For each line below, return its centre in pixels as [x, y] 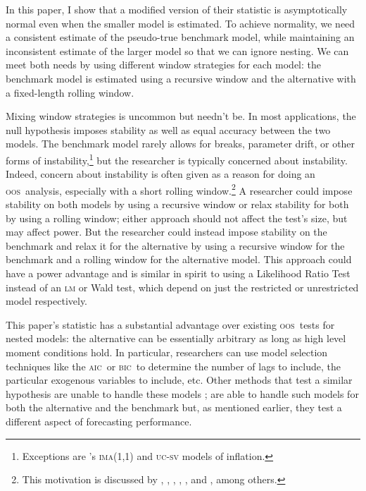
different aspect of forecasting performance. [99, 421]
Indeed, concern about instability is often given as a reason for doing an [160, 174]
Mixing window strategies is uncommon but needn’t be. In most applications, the [181, 116]
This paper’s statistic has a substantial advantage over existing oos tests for [170, 324]
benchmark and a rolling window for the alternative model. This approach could [179, 259]
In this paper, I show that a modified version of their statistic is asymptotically [177, 9]
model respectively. [47, 301]
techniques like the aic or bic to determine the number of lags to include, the [173, 366]
